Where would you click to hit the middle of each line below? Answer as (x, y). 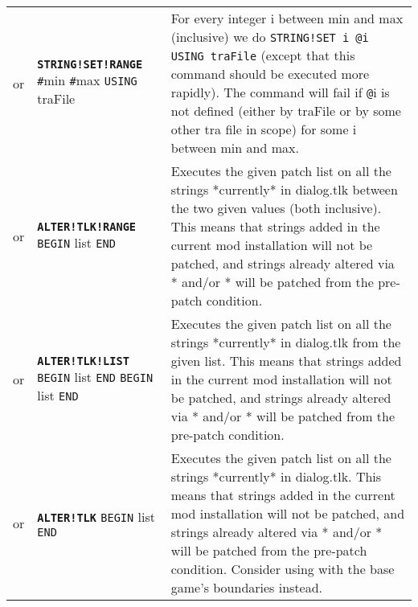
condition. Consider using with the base (283, 569)
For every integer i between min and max (287, 18)
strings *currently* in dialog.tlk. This (276, 476)
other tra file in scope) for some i (264, 129)
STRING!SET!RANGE (90, 64)
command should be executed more (270, 74)
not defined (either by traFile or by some (286, 111)
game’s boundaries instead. (247, 587)
